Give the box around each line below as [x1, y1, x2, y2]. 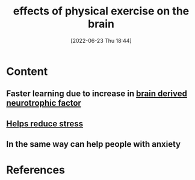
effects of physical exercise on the [13, 4, 190, 18]
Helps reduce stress [6, 118, 84, 129]
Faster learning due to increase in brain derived [6, 89, 188, 99]
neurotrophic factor [6, 98, 81, 108]
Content [6, 65, 48, 78]
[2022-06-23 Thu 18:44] [70, 37, 132, 44]
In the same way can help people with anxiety [6, 139, 181, 149]
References [6, 163, 65, 177]
